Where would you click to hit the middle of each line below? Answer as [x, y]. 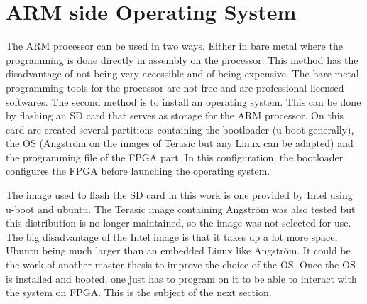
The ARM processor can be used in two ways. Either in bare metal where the [174, 46]
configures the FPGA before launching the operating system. [138, 171]
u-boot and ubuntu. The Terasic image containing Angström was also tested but [181, 208]
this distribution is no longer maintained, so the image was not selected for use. [179, 223]
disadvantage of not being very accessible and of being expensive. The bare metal [182, 74]
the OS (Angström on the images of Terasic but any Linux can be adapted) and [180, 143]
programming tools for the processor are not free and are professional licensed [175, 87]
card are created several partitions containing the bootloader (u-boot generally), [180, 129]
